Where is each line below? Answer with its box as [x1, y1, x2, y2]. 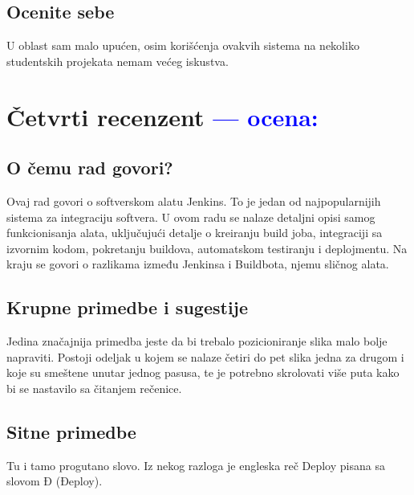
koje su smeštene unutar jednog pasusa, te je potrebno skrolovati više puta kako [6, 364, 400, 381]
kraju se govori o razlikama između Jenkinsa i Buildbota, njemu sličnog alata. [6, 256, 389, 272]
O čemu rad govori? [6, 155, 173, 180]
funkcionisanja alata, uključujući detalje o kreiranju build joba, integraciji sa [6, 224, 383, 241]
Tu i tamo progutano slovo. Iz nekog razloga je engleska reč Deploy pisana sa [6, 456, 385, 473]
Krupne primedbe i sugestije [6, 295, 249, 320]
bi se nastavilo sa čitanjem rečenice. [6, 379, 182, 396]
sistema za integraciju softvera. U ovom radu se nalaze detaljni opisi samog [6, 208, 375, 225]
